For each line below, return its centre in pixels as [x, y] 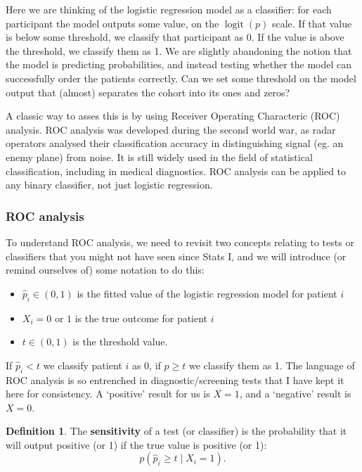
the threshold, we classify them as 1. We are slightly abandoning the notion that [179, 50]
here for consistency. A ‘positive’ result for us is [108, 394]
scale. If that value [312, 23]
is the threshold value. [120, 342]
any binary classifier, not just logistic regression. [109, 185]
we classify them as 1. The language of [272, 365]
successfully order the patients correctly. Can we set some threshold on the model [181, 78]
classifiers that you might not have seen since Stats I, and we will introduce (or [176, 256]
